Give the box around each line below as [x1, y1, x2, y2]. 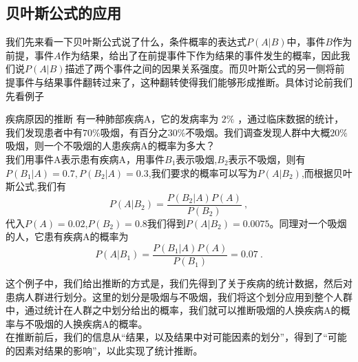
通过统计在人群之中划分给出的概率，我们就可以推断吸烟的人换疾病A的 [24, 303, 341, 317]
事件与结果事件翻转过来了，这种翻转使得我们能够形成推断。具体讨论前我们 [14, 74, 352, 89]
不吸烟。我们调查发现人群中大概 [185, 125, 330, 139]
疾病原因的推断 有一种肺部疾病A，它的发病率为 [6, 111, 219, 126]
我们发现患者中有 [6, 125, 83, 139]
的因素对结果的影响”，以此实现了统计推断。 [6, 343, 203, 358]
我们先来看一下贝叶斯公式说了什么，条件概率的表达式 [6, 34, 246, 49]
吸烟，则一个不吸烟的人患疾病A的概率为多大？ [6, 138, 215, 153]
